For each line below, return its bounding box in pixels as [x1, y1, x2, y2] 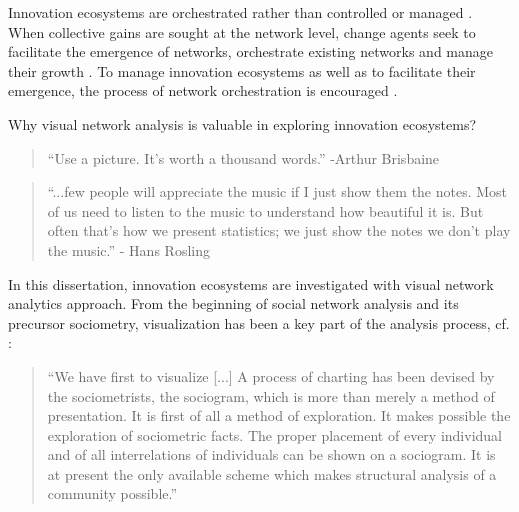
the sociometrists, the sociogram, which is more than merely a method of [47, 385, 495, 406]
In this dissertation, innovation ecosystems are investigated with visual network [8, 273, 494, 294]
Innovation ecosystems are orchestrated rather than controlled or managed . [8, 2, 473, 22]
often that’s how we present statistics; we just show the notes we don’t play [47, 220, 511, 241]
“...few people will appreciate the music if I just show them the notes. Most [47, 181, 508, 202]
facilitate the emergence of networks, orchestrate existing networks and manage [8, 41, 494, 62]
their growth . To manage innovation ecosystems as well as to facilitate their [8, 60, 476, 81]
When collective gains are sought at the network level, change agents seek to [8, 21, 476, 42]
